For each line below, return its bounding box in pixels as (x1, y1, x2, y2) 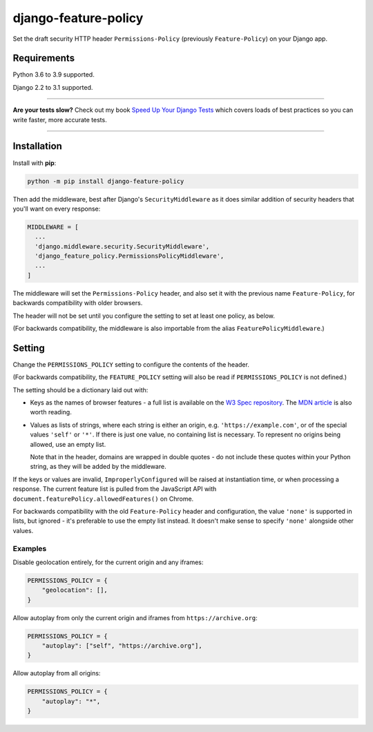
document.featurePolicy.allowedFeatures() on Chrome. (12, 494, 194, 503)
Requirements (12, 52, 75, 64)
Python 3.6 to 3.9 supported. (12, 70, 95, 79)
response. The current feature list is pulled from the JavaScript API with (12, 485, 217, 493)
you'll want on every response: (12, 204, 101, 213)
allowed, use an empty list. (30, 440, 106, 448)
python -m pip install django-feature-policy (27, 177, 184, 185)
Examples (12, 543, 47, 553)
